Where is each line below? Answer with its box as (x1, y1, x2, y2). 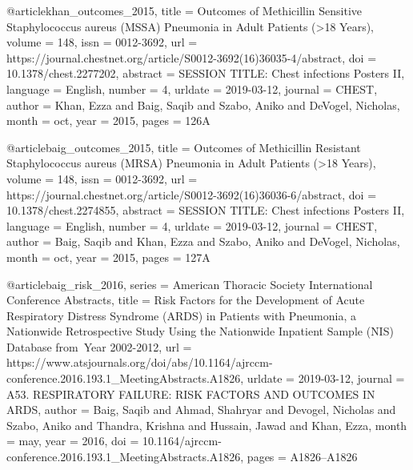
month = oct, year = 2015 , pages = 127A (6, 248, 211, 265)
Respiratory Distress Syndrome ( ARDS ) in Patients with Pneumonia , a (6, 307, 356, 323)
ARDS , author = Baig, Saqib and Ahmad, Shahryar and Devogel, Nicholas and (6, 401, 396, 418)
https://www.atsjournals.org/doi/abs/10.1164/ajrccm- (6, 354, 273, 371)
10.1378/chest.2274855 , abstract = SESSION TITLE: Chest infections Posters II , (6, 202, 405, 219)
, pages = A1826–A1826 (240, 448, 358, 465)
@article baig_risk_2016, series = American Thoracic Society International (6, 275, 373, 292)
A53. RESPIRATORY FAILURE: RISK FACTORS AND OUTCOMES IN (6, 385, 375, 402)
